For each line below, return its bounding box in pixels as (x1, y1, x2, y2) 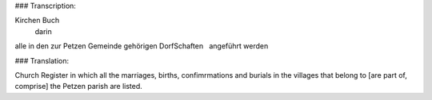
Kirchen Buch (14, 16, 60, 25)
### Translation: (14, 56, 70, 65)
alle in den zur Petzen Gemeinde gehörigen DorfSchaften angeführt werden (14, 41, 269, 51)
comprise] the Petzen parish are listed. (14, 82, 143, 91)
